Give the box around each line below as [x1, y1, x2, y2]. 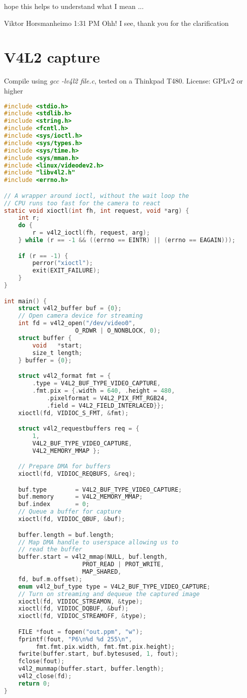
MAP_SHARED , [82, 568, 122, 575]
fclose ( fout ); [18, 658, 65, 665]
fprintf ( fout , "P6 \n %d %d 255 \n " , [18, 635, 132, 643]
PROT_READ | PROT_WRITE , [82, 561, 165, 568]
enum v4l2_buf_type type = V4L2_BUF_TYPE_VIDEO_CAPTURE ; [18, 583, 211, 590]
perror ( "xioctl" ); [32, 260, 93, 267]
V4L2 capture [4, 47, 100, 67]
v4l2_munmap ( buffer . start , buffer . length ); [18, 665, 165, 673]
